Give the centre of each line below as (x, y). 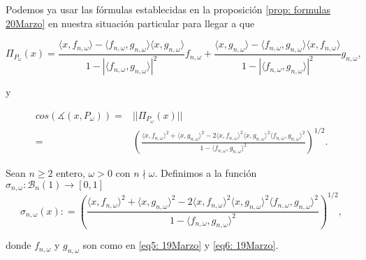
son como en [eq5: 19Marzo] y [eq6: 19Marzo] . (181, 245)
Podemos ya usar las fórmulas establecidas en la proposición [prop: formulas (168, 9)
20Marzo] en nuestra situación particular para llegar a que (130, 23)
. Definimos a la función (206, 173)
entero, (71, 173)
